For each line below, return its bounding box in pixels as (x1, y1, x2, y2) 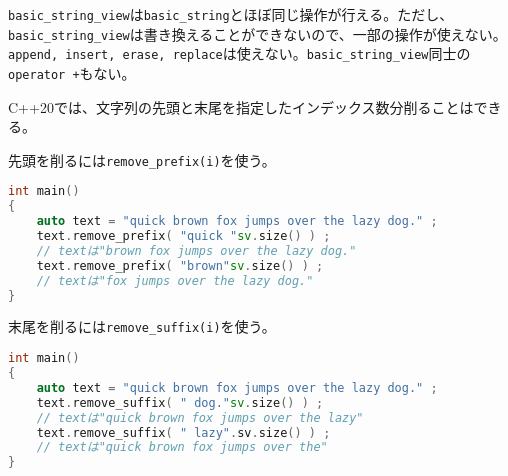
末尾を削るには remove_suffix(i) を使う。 (8, 316, 276, 337)
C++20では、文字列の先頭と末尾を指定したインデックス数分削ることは (8, 96, 474, 117)
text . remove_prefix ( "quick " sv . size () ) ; (36, 229, 331, 244)
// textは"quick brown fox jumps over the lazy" (36, 410, 364, 425)
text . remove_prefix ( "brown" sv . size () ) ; (36, 258, 324, 273)
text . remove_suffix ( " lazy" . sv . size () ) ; (36, 425, 331, 440)
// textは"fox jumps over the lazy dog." (36, 273, 314, 288)
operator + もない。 (8, 62, 136, 83)
